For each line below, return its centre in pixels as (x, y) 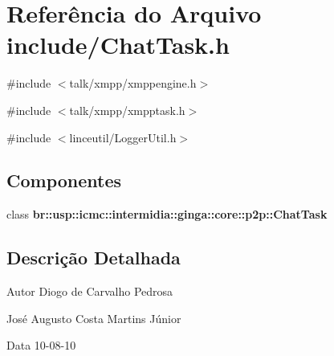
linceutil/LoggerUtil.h (123, 137)
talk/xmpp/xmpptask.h (127, 110)
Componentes (64, 180)
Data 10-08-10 (41, 345)
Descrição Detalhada (94, 258)
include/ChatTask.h (118, 45)
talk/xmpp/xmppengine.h (133, 83)
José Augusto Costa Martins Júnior (94, 318)
